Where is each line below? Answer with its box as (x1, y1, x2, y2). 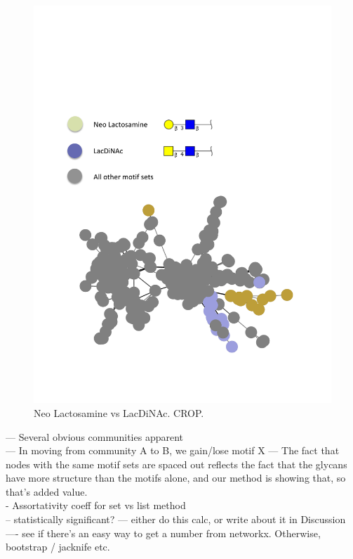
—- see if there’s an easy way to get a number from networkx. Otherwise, (6, 525, 321, 540)
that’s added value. (6, 484, 88, 499)
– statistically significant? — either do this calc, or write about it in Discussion (6, 512, 346, 527)
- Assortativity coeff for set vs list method (6, 498, 186, 513)
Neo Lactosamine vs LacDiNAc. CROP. (34, 405, 204, 420)
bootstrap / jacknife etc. (6, 539, 110, 554)
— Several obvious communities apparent (6, 429, 184, 444)
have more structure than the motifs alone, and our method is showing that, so (6, 470, 346, 485)
